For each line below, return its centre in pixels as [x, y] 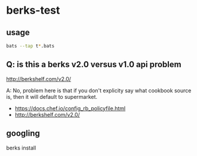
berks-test [33, 10]
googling [23, 134]
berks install [21, 148]
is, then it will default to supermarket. [52, 96]
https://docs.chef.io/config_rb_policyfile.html [70, 108]
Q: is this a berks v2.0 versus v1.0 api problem [94, 65]
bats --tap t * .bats [30, 46]
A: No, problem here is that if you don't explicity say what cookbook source [99, 91]
